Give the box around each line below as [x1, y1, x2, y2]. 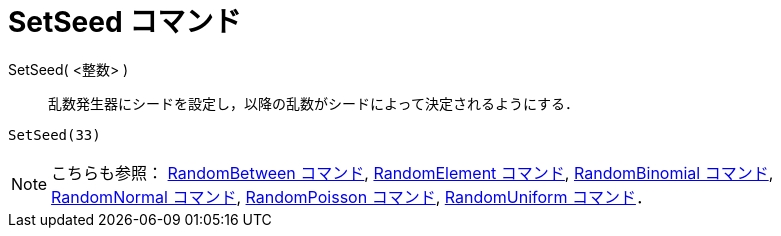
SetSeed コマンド [8, 5, 242, 39]
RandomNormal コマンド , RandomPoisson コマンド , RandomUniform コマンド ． [51, 186, 652, 207]
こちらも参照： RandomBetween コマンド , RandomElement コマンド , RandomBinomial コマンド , [51, 162, 774, 183]
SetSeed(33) [8, 126, 101, 143]
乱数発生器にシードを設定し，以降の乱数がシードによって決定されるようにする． [48, 94, 580, 112]
